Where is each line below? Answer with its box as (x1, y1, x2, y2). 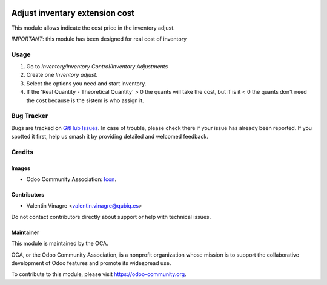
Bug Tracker (11, 112, 48, 120)
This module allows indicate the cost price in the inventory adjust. (11, 24, 175, 31)
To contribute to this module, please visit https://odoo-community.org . (11, 270, 187, 278)
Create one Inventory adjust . (26, 71, 98, 79)
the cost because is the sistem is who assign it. (26, 97, 145, 104)
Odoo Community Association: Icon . (26, 175, 116, 183)
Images (11, 164, 30, 172)
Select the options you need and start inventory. (26, 79, 147, 87)
